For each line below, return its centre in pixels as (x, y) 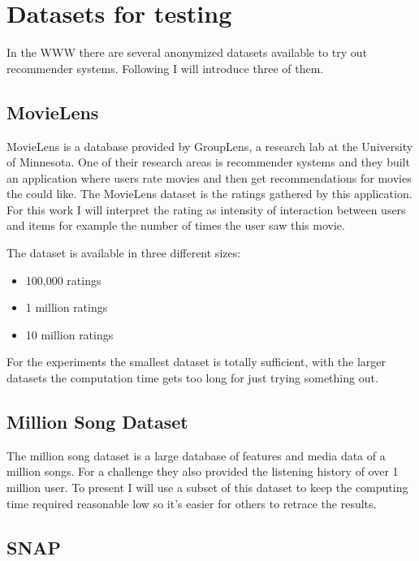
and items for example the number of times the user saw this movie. (176, 225)
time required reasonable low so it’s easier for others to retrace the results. (192, 503)
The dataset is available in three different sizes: (124, 253)
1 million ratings (67, 307)
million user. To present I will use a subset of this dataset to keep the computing (207, 488)
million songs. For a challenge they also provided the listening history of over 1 (203, 471)
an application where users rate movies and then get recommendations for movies (209, 177)
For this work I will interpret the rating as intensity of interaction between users (206, 209)
